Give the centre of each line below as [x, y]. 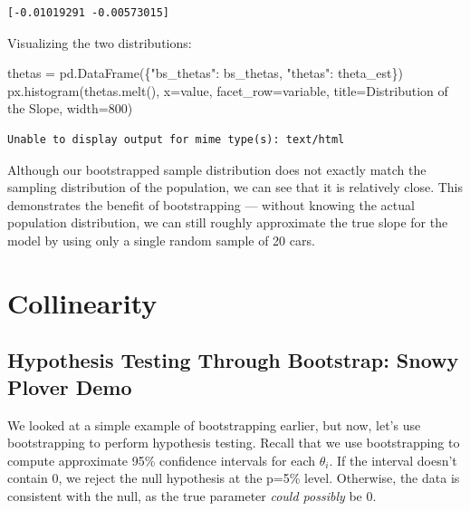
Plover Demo [70, 386]
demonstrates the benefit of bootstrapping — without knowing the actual [211, 204]
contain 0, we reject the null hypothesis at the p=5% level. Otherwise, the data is [234, 478]
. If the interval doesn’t [393, 460]
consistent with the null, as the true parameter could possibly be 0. [192, 495]
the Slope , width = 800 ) [70, 108]
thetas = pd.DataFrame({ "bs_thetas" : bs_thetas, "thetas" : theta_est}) [205, 73]
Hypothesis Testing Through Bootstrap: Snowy [233, 360]
